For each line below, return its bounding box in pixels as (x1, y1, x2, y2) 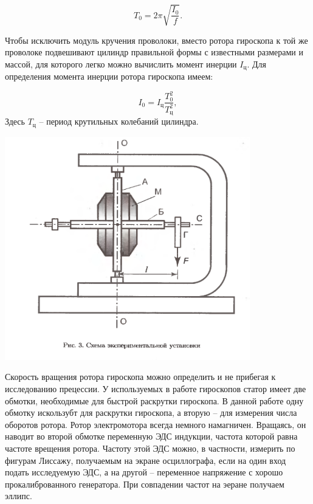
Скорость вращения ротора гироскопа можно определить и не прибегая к (5, 370, 276, 383)
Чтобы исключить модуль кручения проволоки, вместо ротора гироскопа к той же (5, 33, 308, 46)
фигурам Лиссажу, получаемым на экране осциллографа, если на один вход (5, 454, 286, 466)
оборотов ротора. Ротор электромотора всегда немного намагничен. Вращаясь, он (5, 418, 306, 430)
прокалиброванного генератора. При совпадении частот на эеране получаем (5, 477, 284, 490)
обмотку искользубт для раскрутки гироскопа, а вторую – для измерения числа (5, 406, 297, 419)
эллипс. (5, 489, 32, 502)
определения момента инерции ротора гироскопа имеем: (5, 70, 213, 83)
